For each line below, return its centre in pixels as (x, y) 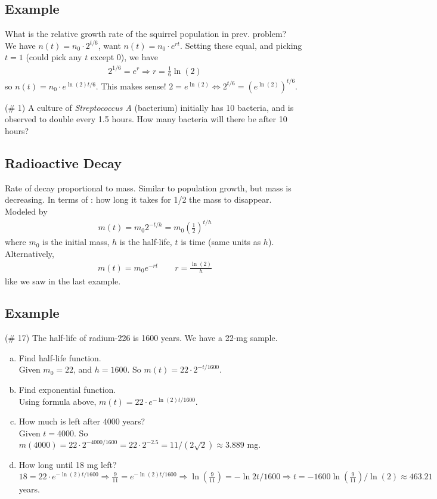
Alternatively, (30, 253)
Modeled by (26, 211)
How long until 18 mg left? (68, 465)
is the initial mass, (76, 242)
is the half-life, (146, 242)
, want (109, 45)
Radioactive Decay (63, 163)
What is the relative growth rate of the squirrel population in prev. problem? (146, 34)
